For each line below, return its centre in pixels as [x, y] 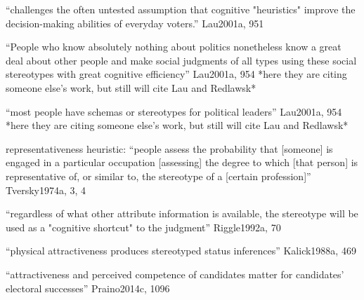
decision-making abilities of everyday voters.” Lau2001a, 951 [135, 23]
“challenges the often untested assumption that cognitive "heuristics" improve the [181, 9]
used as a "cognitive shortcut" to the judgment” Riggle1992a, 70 [143, 227]
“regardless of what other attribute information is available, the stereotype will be [182, 213]
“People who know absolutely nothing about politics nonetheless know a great [174, 47]
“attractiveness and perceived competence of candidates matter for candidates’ [175, 274]
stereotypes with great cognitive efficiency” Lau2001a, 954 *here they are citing [176, 74]
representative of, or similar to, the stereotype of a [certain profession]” [158, 176]
